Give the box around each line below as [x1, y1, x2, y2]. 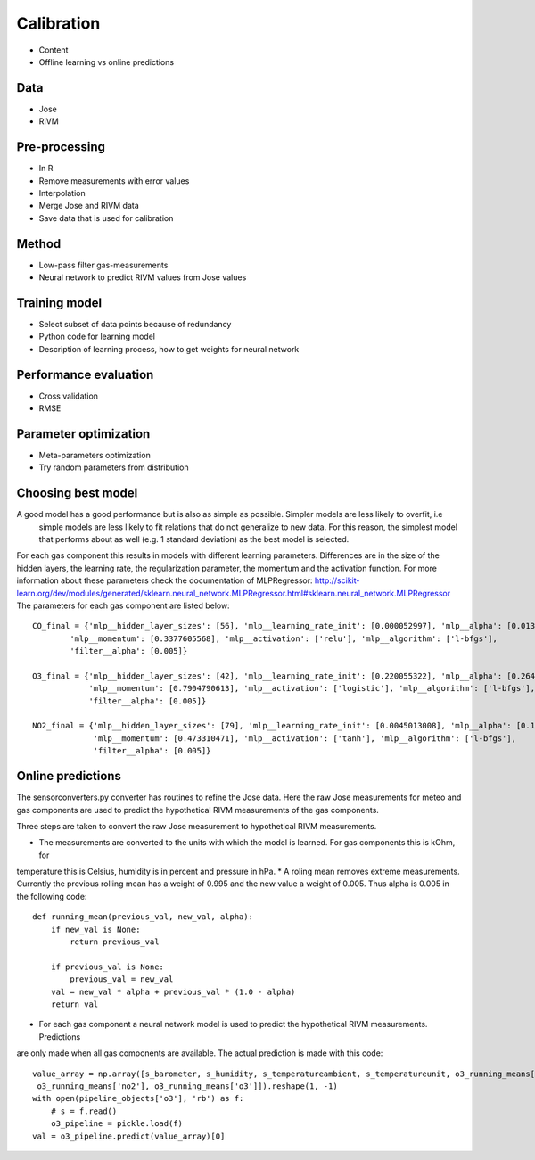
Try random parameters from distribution [38, 462, 189, 473]
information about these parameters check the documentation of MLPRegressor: [16, 575, 313, 586]
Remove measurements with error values [38, 175, 190, 186]
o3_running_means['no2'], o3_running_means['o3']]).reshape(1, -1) [37, 1081, 338, 1091]
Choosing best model [16, 486, 138, 501]
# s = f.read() [50, 1106, 118, 1116]
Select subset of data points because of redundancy [38, 318, 232, 329]
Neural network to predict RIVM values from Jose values [38, 272, 247, 283]
